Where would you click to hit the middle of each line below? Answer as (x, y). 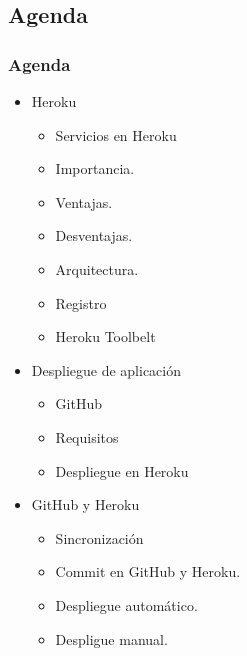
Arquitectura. (97, 268)
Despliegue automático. (126, 604)
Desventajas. (94, 235)
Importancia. (95, 168)
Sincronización (99, 537)
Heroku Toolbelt (105, 336)
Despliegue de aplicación (106, 369)
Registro (81, 302)
